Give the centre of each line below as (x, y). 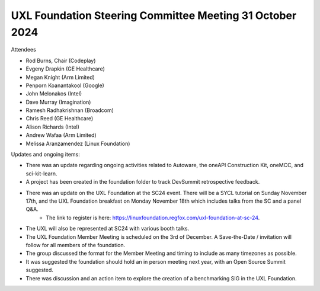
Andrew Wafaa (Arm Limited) (61, 135)
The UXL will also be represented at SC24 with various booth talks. (108, 229)
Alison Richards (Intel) (53, 127)
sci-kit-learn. (41, 173)
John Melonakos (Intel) (54, 94)
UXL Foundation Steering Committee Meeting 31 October (154, 15)
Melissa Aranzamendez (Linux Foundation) (78, 143)
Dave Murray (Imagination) (58, 102)
